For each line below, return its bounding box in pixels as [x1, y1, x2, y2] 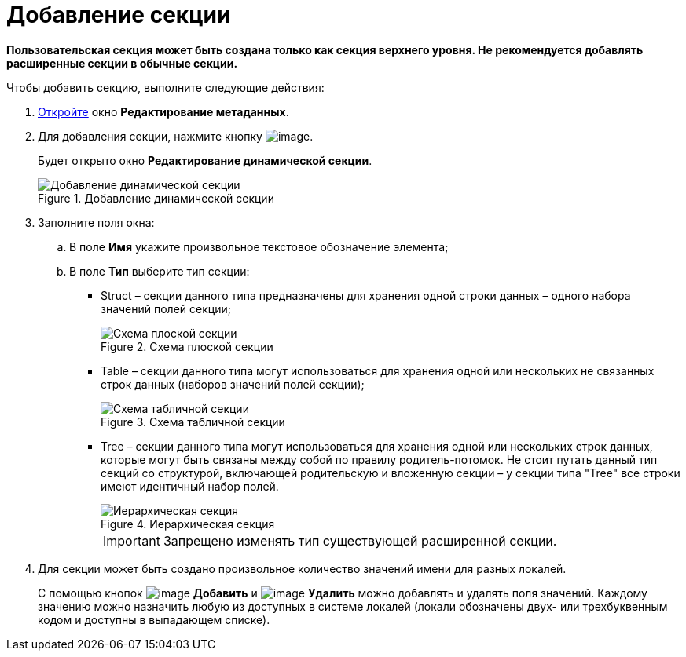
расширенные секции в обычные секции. [6, 56, 238, 70]
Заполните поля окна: [38, 215, 155, 229]
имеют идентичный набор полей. [101, 479, 279, 493]
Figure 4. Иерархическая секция [101, 516, 275, 531]
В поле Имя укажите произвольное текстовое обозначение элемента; [69, 239, 449, 254]
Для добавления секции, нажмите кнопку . [38, 129, 314, 143]
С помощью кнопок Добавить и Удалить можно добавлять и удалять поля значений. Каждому [38, 586, 647, 600]
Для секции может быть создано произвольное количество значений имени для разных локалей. [38, 561, 567, 575]
